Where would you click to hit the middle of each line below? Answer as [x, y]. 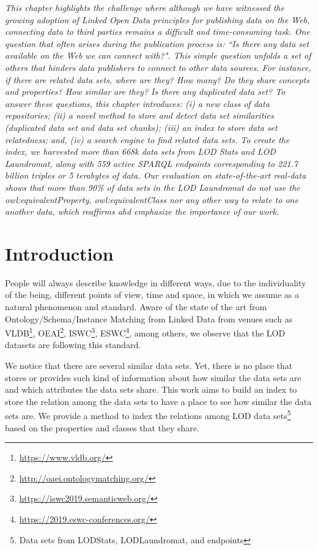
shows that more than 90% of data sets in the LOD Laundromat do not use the [153, 187]
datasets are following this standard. [73, 345]
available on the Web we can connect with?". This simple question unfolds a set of [158, 55]
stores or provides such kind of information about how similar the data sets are [153, 377]
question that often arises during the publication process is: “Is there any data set [157, 43]
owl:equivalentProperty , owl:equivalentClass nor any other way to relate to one [152, 199]
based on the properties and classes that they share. [102, 427]
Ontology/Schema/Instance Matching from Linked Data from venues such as [149, 318]
